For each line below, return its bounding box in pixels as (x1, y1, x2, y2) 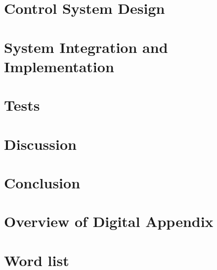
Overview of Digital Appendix (4, 211, 214, 231)
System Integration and (4, 37, 168, 57)
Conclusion (4, 172, 81, 192)
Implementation (4, 56, 114, 76)
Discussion (4, 134, 77, 154)
